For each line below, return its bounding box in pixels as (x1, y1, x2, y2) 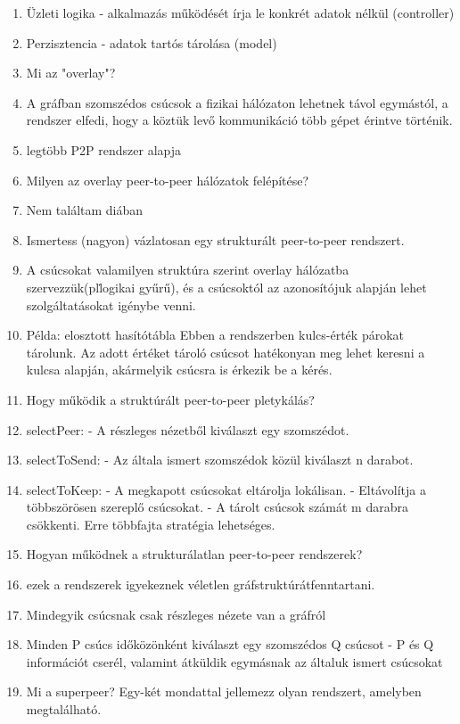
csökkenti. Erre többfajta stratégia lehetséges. (26, 514, 275, 533)
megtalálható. (26, 700, 102, 719)
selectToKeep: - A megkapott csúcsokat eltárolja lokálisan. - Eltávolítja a (26, 480, 426, 498)
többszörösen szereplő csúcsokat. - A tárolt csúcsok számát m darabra (26, 498, 408, 516)
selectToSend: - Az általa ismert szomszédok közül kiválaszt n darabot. (26, 450, 414, 469)
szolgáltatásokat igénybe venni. (26, 295, 196, 314)
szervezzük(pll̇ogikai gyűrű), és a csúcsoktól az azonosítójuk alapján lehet (26, 277, 427, 296)
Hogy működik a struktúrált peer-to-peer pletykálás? (26, 390, 315, 408)
